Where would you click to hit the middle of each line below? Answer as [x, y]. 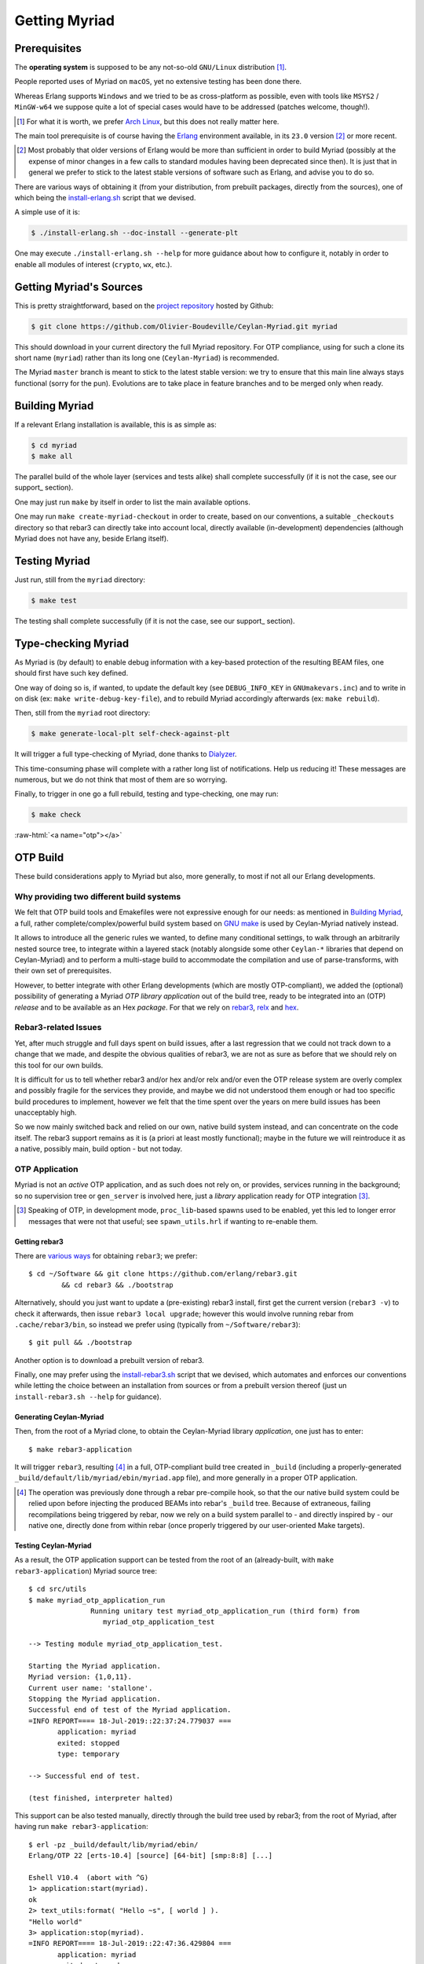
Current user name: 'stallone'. [91, 1688]
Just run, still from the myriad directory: [80, 579]
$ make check [56, 815]
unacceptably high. [46, 1112]
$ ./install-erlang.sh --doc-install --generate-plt [135, 233]
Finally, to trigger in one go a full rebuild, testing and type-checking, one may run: [146, 794]
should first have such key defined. [71, 673]
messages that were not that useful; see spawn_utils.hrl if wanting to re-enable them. [173, 1221]
